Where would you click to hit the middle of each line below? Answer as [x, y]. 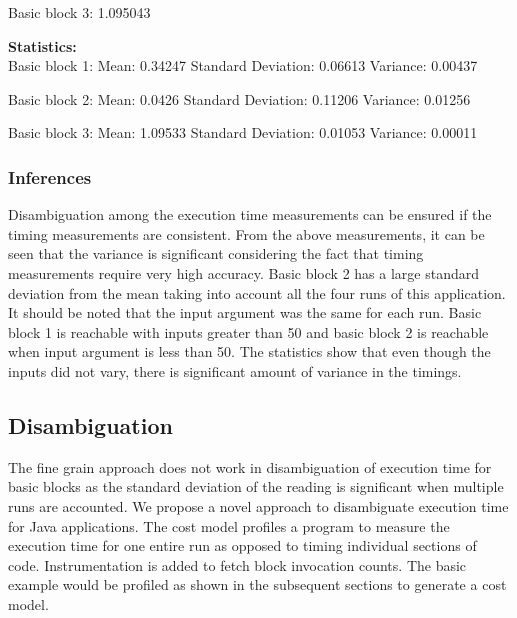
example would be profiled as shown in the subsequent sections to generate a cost [257, 584]
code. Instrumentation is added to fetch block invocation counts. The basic [237, 564]
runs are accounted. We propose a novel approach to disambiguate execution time [258, 505]
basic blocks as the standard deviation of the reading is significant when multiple [256, 486]
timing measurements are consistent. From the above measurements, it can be [246, 233]
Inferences [50, 176]
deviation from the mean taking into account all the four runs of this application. [257, 292]
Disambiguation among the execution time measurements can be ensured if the [250, 214]
